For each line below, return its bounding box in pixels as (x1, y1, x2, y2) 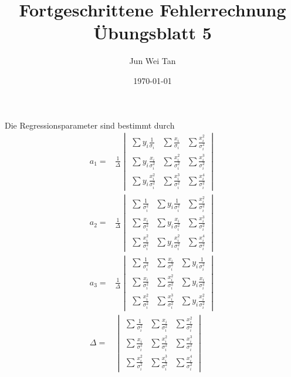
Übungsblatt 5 (93, 21, 212, 45)
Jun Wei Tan (129, 55, 176, 67)
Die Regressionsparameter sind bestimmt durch (5, 119, 175, 131)
